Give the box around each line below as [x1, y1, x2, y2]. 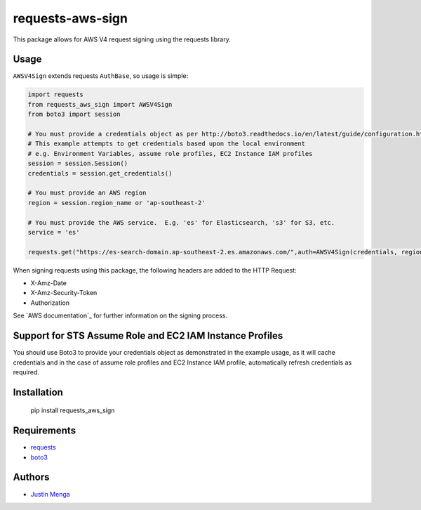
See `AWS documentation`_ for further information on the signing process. [13, 311, 228, 320]
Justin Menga [30, 490, 70, 498]
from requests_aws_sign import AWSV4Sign [27, 100, 173, 108]
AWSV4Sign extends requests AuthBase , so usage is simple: [13, 72, 189, 80]
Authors [13, 471, 50, 483]
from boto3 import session [27, 110, 121, 119]
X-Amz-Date [30, 279, 67, 287]
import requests [27, 91, 84, 98]
